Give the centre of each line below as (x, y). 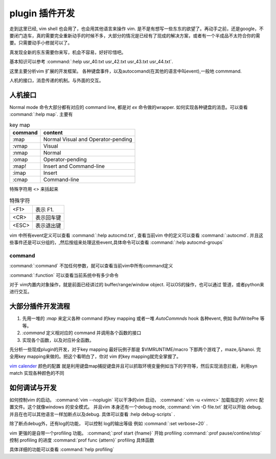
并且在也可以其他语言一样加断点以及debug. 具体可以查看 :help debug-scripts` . (93, 414)
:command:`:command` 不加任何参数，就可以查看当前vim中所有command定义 (91, 266)
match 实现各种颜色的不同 (37, 373)
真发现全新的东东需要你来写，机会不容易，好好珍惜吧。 (68, 52)
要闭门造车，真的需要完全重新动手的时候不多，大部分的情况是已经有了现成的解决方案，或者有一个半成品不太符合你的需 (135, 35)
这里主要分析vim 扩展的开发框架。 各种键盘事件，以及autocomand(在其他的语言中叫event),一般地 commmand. (126, 71)
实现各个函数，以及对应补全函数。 (58, 340)
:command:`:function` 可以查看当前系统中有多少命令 (64, 275)
